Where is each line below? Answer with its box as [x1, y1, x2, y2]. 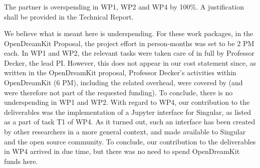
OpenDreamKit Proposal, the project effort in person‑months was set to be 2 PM [4, 38, 254, 48]
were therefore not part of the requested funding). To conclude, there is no [4, 87, 233, 97]
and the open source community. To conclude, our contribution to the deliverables [4, 136, 256, 146]
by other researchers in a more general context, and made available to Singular [4, 126, 246, 137]
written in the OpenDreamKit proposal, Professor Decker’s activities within [4, 67, 236, 78]
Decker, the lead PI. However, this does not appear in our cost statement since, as [4, 57, 256, 68]
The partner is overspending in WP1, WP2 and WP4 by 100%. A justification [4, 1, 244, 12]
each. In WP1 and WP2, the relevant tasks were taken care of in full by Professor [4, 48, 255, 58]
